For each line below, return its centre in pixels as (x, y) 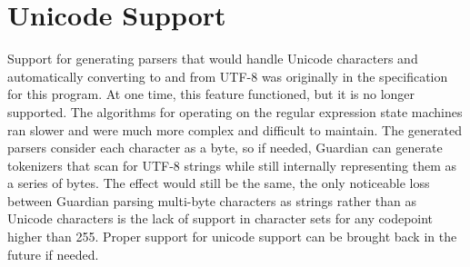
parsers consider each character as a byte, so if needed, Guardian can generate (225, 148)
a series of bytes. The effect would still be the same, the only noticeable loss (219, 183)
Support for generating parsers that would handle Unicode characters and (213, 59)
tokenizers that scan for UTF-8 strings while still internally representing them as (232, 165)
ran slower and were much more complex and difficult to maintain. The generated (235, 129)
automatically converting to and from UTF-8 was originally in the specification (228, 76)
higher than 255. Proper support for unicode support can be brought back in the (232, 237)
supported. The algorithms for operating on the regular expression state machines (235, 111)
